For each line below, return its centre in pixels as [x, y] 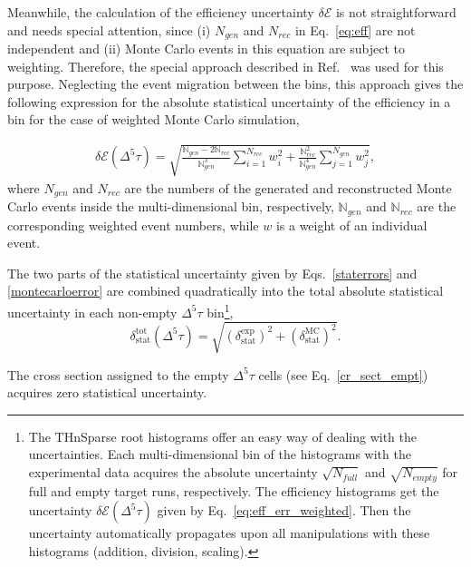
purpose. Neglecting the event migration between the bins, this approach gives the [235, 84]
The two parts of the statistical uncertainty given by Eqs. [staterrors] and [212, 273]
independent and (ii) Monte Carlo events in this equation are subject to [206, 49]
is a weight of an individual [351, 225]
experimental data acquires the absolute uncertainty [173, 472]
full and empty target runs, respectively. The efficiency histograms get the [234, 490]
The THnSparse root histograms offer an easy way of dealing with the [223, 436]
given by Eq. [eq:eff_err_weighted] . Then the [284, 510]
